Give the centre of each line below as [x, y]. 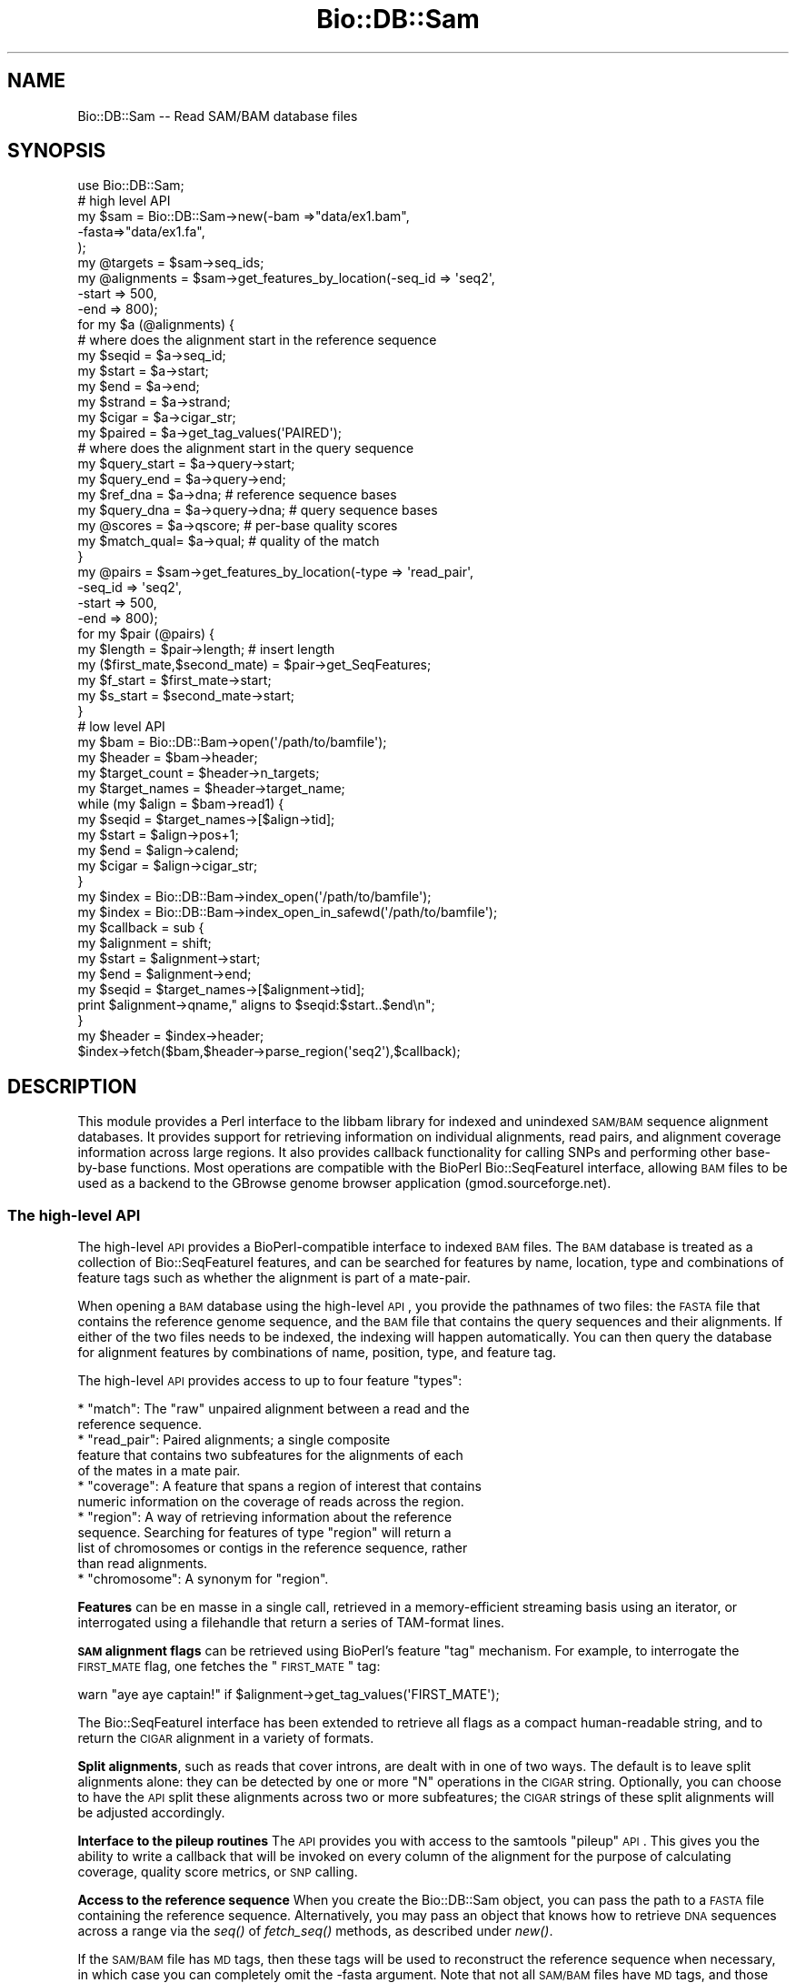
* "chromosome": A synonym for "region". [203, 1579]
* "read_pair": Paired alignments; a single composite [234, 1440]
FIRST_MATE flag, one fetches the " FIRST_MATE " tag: [229, 1666]
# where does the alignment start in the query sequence [246, 448]
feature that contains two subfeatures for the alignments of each [270, 1455]
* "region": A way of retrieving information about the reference [265, 1517]
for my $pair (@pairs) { [146, 634]
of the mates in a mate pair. [159, 1471]
